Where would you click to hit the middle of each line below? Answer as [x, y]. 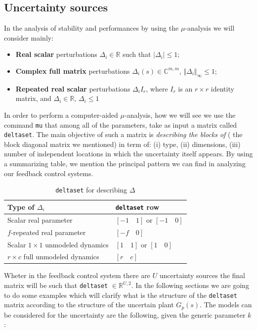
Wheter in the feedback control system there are [77, 275]
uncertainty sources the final [202, 275]
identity [222, 88]
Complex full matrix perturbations [73, 71]
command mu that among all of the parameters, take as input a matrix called [121, 124]
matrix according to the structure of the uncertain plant [89, 305]
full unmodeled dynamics [61, 257]
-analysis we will [210, 28]
